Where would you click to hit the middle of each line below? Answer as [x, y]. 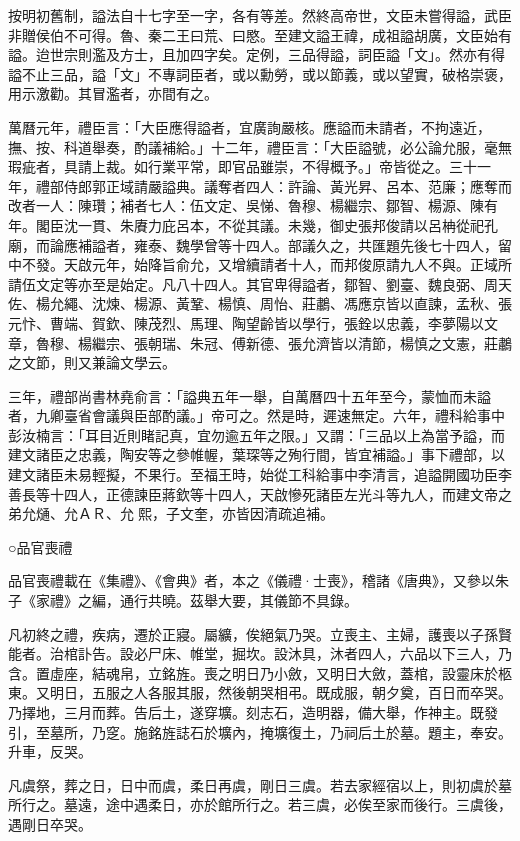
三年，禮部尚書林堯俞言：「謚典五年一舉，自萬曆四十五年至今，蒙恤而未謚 [249, 395]
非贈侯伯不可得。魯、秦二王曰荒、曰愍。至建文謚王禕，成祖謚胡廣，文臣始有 [260, 34]
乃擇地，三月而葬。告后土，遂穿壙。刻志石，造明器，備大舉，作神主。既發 [253, 712]
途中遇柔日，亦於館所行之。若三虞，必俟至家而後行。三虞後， [308, 804]
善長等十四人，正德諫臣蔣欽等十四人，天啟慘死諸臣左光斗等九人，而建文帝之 [260, 493]
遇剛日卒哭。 [50, 823]
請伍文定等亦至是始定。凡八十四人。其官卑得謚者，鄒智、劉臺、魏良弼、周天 [260, 283]
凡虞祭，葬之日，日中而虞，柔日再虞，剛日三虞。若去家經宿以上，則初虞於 [253, 784]
